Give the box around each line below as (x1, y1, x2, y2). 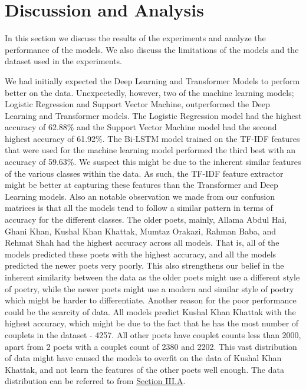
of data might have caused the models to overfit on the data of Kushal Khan (5, 352, 282, 364)
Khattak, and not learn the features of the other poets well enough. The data (5, 363, 284, 375)
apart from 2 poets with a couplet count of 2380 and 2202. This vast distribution (5, 340, 297, 352)
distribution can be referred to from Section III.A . (5, 375, 186, 387)
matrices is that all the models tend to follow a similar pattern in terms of (5, 201, 273, 214)
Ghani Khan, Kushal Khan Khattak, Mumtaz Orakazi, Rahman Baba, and (5, 224, 276, 237)
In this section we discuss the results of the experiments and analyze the (5, 32, 266, 44)
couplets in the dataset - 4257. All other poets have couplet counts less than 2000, (5, 328, 301, 341)
